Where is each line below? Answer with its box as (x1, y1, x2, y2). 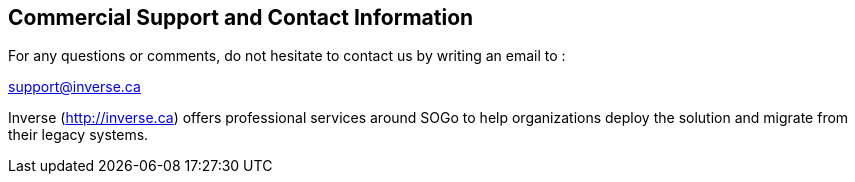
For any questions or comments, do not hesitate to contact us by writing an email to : (8, 47, 566, 65)
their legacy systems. (8, 126, 149, 144)
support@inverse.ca (8, 78, 141, 96)
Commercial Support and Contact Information (8, 5, 474, 30)
